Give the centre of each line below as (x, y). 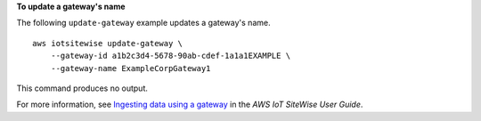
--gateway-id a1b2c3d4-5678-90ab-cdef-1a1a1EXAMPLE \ (171, 56)
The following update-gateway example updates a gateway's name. (143, 23)
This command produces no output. (82, 88)
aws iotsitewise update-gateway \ (107, 43)
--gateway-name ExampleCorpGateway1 (130, 68)
